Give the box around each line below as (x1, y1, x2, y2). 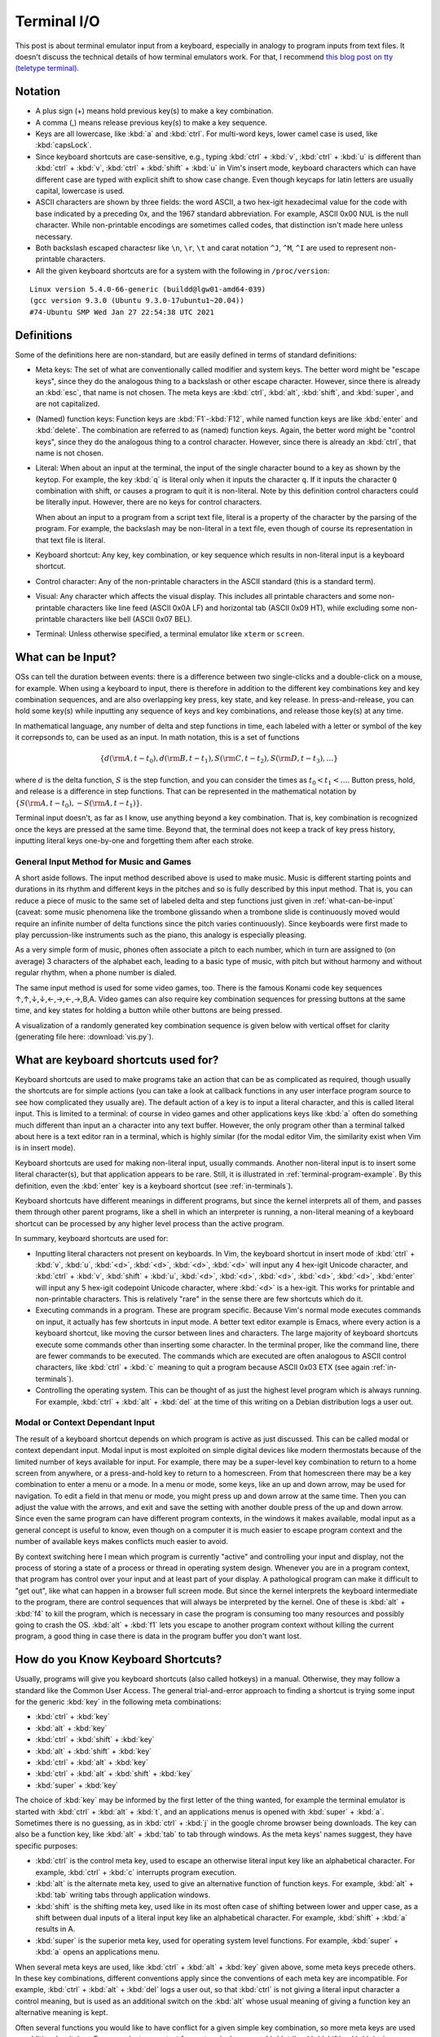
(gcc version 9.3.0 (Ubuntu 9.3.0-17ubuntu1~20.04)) (29, 296, 244, 306)
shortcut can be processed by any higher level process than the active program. (15, 1218, 284, 1228)
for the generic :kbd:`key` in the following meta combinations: (15, 1697, 222, 1707)
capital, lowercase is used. (35, 186, 125, 196)
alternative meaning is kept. (15, 2008, 108, 2017)
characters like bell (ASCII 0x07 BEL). (67, 614, 193, 623)
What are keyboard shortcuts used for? (15, 1053, 219, 1067)
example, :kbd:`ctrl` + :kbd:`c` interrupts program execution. (35, 1867, 236, 1877)
